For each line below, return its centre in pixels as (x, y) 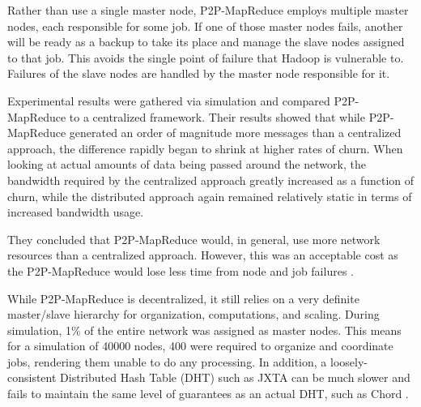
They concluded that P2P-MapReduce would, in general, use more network (194, 239)
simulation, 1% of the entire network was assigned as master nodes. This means (204, 330)
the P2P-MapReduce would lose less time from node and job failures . (181, 270)
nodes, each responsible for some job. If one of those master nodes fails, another (205, 26)
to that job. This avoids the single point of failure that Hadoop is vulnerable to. (206, 57)
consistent (32, 377)
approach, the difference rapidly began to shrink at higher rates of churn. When (205, 148)
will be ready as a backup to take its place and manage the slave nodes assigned (206, 42)
